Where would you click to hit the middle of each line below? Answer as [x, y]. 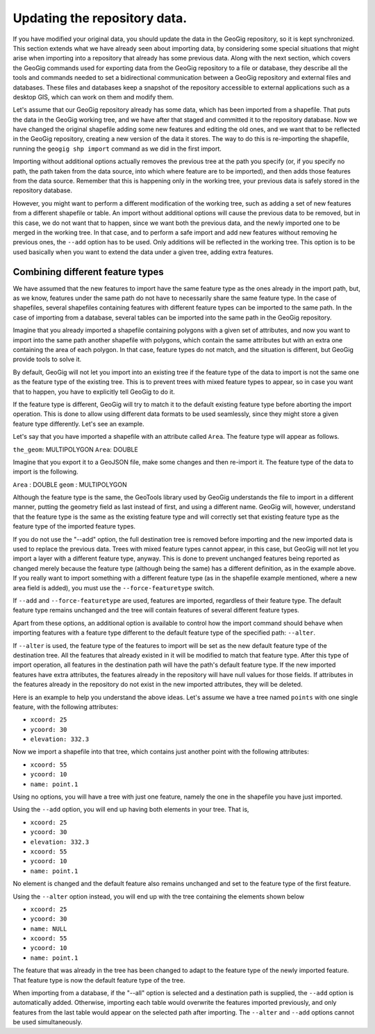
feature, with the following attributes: [65, 707]
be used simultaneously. [48, 1022]
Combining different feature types [89, 272]
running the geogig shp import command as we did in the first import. [117, 149]
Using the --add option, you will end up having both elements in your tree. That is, [131, 810]
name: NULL [49, 928]
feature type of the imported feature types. [74, 526]
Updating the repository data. [100, 18]
